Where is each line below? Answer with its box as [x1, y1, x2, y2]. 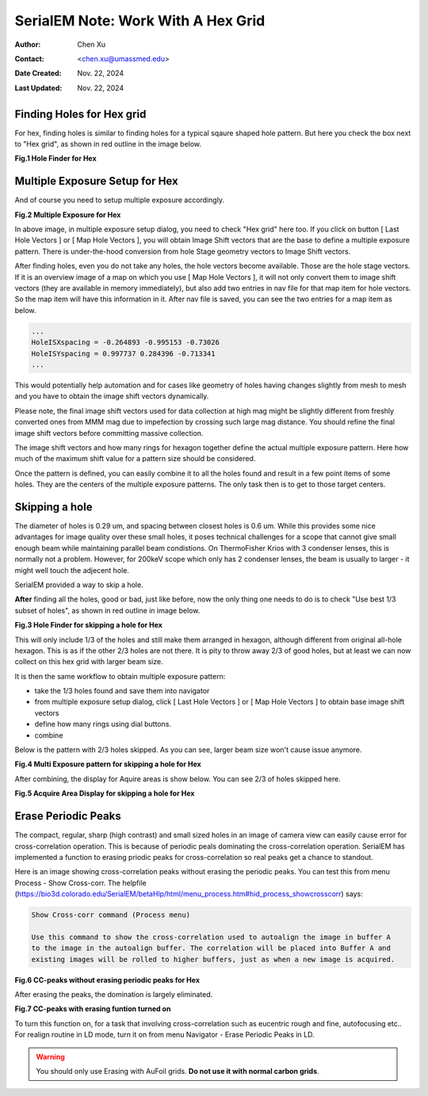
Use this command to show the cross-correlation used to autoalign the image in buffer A [31, 932, 392, 941]
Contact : [14, 54, 45, 63]
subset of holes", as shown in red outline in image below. [14, 605, 201, 615]
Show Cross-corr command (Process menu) [31, 911, 190, 919]
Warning [36, 1052, 65, 1061]
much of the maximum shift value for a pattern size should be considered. [14, 454, 256, 464]
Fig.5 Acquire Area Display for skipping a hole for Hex [14, 789, 195, 798]
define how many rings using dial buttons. [34, 720, 172, 729]
